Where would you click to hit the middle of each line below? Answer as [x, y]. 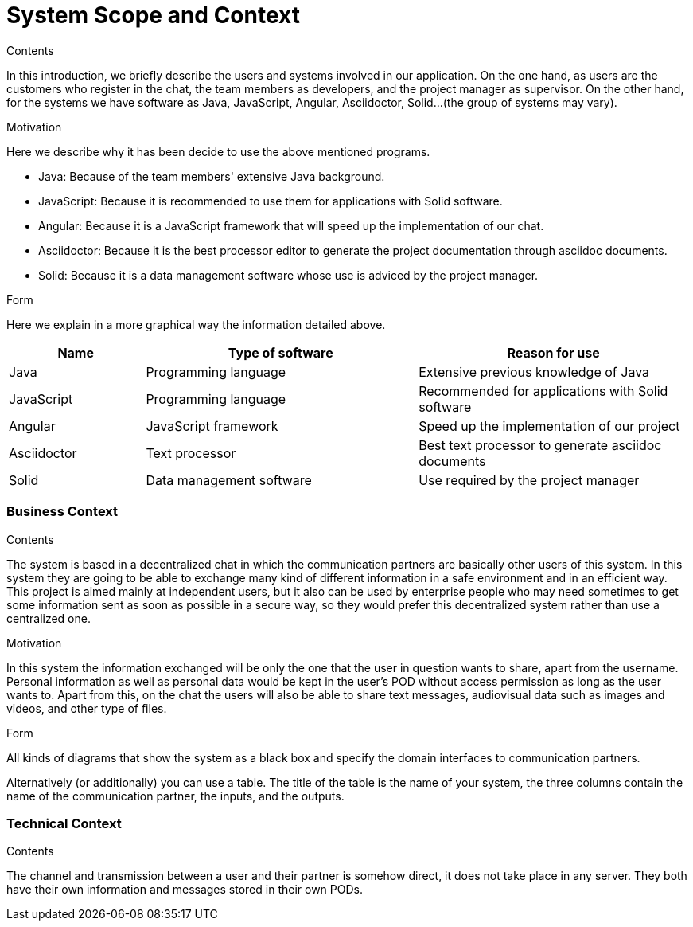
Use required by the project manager [529, 480]
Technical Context [64, 823]
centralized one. [49, 618]
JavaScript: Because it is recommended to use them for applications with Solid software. [271, 201]
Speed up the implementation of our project [549, 426]
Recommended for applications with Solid [543, 391]
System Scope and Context [153, 15]
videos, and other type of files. [87, 708]
